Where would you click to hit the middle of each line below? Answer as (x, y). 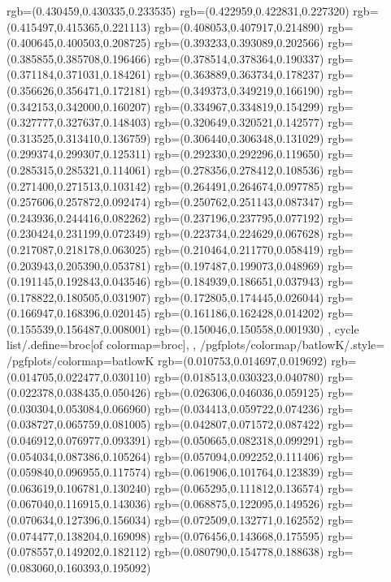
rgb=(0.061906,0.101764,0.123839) (239, 472)
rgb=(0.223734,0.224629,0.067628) (239, 233)
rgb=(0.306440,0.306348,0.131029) (239, 138)
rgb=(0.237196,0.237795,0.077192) (239, 217)
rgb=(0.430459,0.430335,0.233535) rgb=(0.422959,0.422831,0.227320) (178, 11)
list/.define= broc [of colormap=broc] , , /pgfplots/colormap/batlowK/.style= (196, 345)
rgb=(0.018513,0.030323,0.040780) (239, 376)
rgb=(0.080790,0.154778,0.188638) (239, 552)
